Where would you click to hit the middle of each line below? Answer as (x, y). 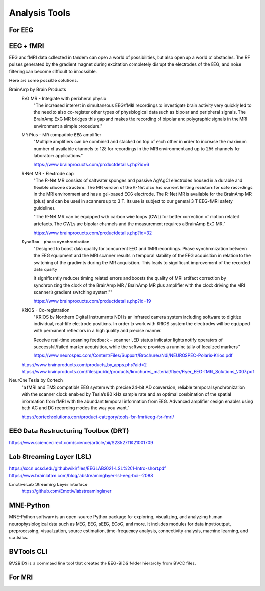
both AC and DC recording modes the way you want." (75, 408)
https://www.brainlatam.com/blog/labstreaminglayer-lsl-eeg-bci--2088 (81, 475)
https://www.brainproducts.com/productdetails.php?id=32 (93, 233)
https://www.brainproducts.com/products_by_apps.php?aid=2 (84, 364)
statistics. (19, 537)
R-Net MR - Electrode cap (47, 173)
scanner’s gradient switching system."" (73, 292)
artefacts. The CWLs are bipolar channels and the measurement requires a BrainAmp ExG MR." (130, 224)
